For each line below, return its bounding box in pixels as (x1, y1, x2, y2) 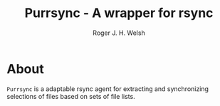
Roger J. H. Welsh (93, 28, 145, 37)
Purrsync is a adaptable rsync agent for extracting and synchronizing (6, 84, 209, 93)
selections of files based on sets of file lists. (6, 92, 136, 100)
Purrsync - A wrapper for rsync (24, 5, 214, 21)
